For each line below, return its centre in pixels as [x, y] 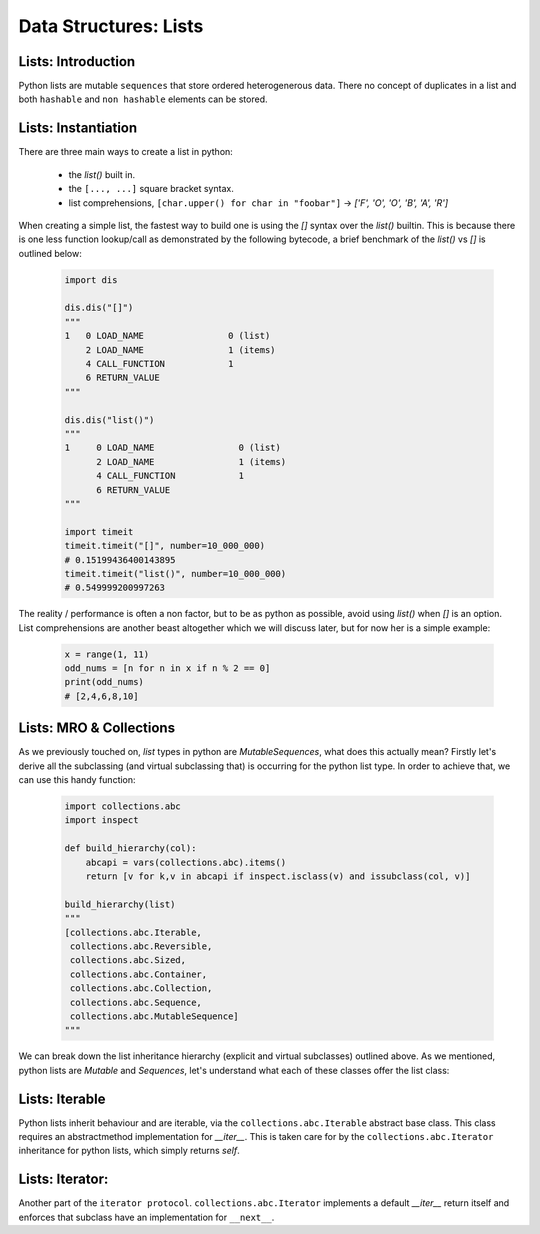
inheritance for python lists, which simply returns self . [129, 1151]
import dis [91, 279]
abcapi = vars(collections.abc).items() [186, 862]
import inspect [101, 820]
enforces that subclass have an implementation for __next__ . [146, 1217]
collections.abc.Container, [139, 974]
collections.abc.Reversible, [141, 946]
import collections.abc [123, 806]
